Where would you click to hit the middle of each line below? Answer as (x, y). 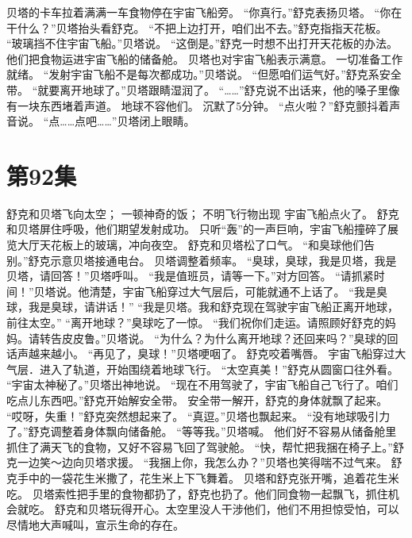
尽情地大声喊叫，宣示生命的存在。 (95, 524)
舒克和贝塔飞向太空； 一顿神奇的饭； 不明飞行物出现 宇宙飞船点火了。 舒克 (203, 213)
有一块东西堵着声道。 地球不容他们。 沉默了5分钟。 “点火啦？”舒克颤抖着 (198, 105)
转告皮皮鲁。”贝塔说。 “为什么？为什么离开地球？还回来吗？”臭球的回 (219, 338)
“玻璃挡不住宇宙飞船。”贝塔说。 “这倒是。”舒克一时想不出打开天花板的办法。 (202, 43)
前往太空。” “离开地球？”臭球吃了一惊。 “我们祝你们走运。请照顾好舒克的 (196, 323)
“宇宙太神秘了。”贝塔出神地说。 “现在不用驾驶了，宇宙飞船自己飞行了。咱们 (202, 384)
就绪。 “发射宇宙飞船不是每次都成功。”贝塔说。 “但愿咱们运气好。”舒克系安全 (204, 74)
